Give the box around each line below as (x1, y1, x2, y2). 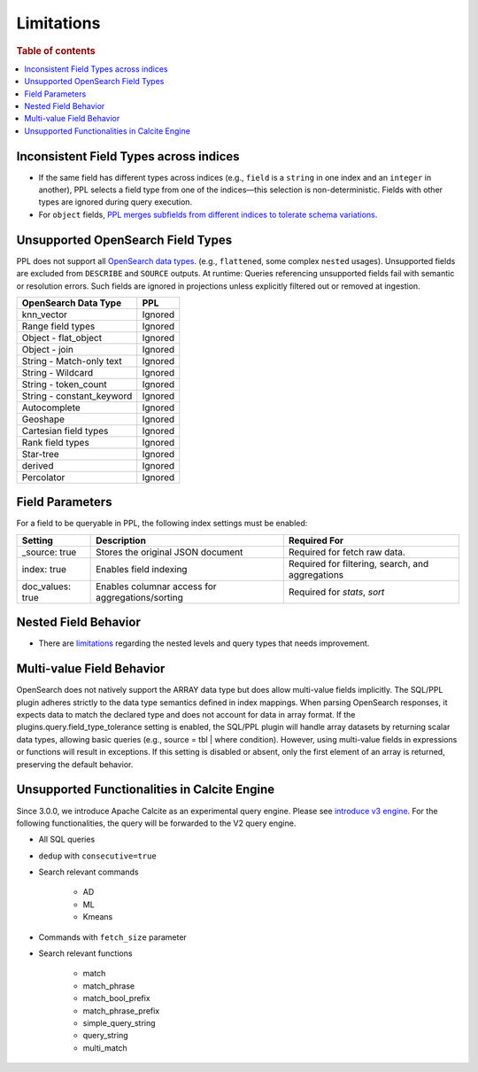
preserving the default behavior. (16, 758, 134, 770)
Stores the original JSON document (96, 546, 243, 558)
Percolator (21, 470, 66, 483)
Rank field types (21, 436, 90, 448)
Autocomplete (21, 401, 81, 414)
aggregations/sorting (96, 591, 183, 603)
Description (96, 534, 146, 547)
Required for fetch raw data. (288, 546, 406, 558)
